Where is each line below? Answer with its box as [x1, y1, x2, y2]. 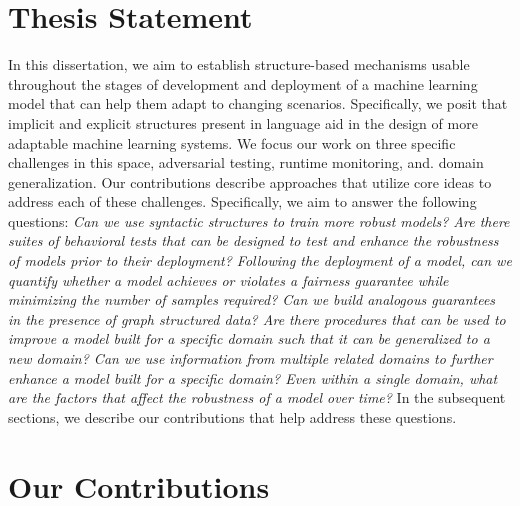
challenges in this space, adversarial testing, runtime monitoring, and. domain [8, 152, 484, 173]
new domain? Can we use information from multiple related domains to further [8, 348, 493, 369]
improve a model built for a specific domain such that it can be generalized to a [8, 328, 490, 349]
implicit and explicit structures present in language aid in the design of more [8, 112, 478, 133]
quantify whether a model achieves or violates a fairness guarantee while [8, 269, 449, 290]
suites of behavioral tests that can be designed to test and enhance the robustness [8, 230, 499, 251]
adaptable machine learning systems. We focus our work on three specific [8, 132, 456, 153]
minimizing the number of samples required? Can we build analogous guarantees [8, 289, 496, 310]
